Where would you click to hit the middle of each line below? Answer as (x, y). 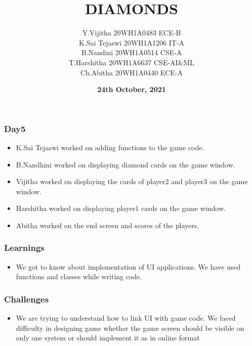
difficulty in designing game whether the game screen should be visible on (130, 328)
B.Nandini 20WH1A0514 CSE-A (132, 52)
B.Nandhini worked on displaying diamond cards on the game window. (125, 164)
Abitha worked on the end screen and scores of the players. (108, 225)
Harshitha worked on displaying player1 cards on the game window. (121, 208)
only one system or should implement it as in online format (108, 338)
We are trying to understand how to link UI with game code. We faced (126, 318)
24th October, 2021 (132, 89)
